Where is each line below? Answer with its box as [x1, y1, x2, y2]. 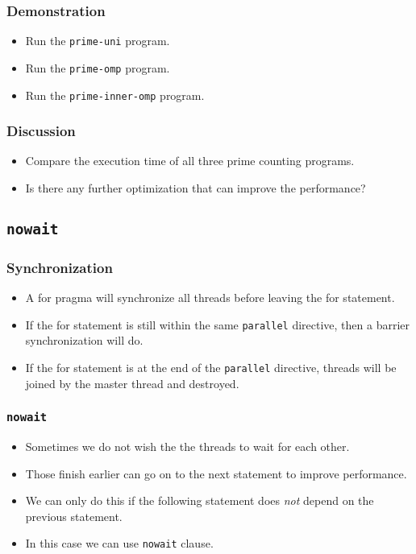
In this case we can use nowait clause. [25, 535, 214, 552]
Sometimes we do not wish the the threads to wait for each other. [25, 438, 350, 455]
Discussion [6, 121, 76, 141]
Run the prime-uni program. [25, 32, 170, 49]
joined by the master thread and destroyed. [25, 374, 239, 391]
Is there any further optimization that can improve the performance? [25, 180, 366, 196]
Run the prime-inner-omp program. [25, 86, 205, 103]
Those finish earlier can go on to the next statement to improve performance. [25, 465, 407, 482]
